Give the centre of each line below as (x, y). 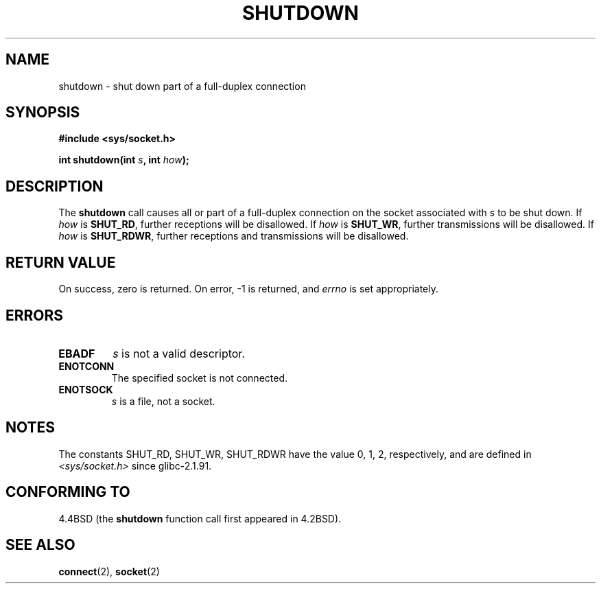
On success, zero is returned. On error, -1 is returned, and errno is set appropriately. (248, 289)
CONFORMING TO (68, 492)
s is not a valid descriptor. (179, 353)
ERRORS (35, 315)
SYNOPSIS (43, 113)
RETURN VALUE (61, 262)
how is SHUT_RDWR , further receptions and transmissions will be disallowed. (234, 236)
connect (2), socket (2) (109, 571)
